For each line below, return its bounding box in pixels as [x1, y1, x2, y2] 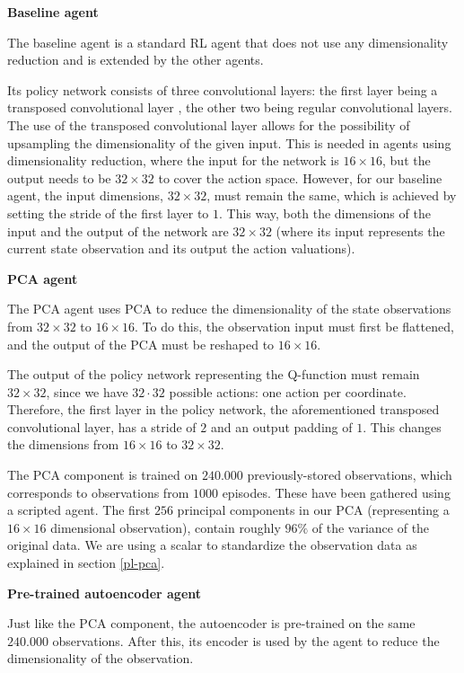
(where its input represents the [276, 221, 445, 240]
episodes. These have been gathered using [222, 483, 451, 501]
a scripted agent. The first [7, 500, 151, 519]
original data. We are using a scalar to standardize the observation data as [7, 536, 417, 554]
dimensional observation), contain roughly [50, 518, 281, 536]
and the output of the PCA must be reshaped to [7, 334, 275, 353]
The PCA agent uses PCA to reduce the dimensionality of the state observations [7, 299, 451, 318]
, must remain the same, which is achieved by [206, 186, 457, 205]
